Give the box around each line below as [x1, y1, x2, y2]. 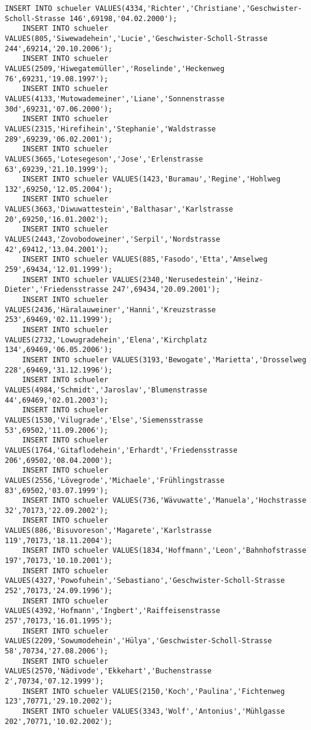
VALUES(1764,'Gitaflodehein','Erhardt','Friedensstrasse [5, 445, 238, 455]
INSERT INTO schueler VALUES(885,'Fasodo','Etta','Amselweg [22, 255, 268, 264]
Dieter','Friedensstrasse [5, 285, 108, 294]
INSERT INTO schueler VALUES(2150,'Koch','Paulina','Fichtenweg [22, 687, 285, 696]
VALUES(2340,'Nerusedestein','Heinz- [112, 275, 263, 284]
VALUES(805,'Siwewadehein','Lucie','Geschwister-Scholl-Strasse [5, 34, 268, 43]
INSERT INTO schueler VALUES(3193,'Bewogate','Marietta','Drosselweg [22, 355, 307, 364]
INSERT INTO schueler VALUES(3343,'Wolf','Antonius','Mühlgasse [22, 706, 285, 716]
